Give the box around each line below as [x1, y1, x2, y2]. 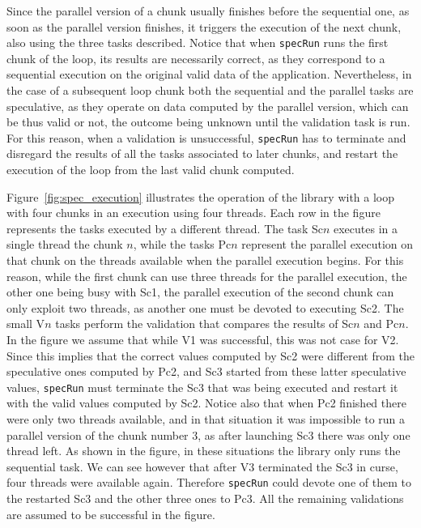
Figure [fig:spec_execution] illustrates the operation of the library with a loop [6, 188, 395, 205]
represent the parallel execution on [241, 236, 414, 253]
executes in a [334, 219, 398, 236]
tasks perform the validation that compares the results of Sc [55, 315, 354, 332]
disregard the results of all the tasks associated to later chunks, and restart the [6, 145, 398, 162]
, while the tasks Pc [133, 236, 232, 253]
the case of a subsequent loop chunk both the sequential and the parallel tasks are [6, 82, 414, 99]
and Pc [364, 315, 399, 332]
